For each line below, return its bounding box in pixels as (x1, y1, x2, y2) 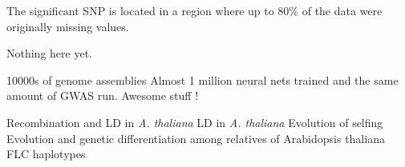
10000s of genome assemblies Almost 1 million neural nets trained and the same (6, 71, 399, 88)
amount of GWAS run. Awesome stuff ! (6, 87, 199, 104)
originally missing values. (6, 18, 129, 34)
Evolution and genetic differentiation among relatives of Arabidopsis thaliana (6, 129, 385, 146)
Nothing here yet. (6, 45, 92, 62)
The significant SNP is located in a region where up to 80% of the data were (6, 2, 383, 18)
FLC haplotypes (6, 145, 86, 162)
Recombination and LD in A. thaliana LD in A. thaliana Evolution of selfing (6, 113, 383, 130)
